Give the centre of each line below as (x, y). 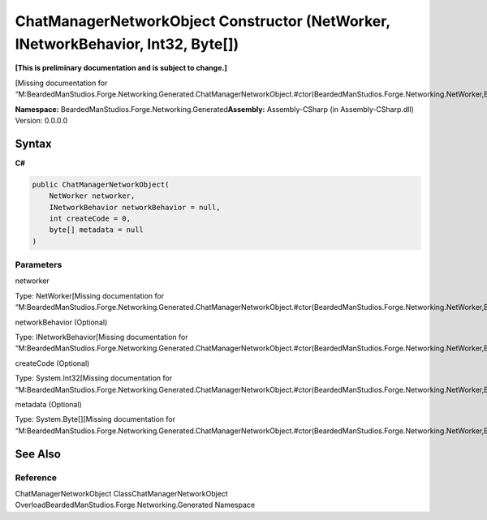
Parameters (39, 265)
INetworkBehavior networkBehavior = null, (135, 207)
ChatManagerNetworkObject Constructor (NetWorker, (203, 21)
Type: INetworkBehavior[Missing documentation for (101, 337)
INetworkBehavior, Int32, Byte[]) (127, 44)
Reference (36, 477)
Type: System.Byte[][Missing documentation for (95, 419)
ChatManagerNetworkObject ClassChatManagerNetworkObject (122, 493)
